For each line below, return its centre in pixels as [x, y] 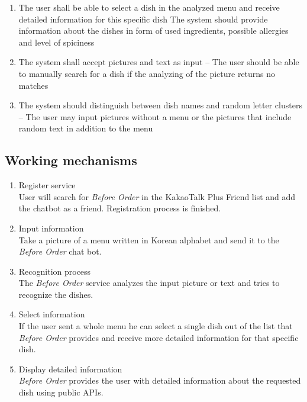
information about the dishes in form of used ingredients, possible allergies [153, 30]
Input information [51, 228]
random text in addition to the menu [86, 128]
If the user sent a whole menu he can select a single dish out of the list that [156, 326]
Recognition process [55, 271]
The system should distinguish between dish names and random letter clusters [160, 105]
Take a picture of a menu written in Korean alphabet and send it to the [149, 239]
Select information [52, 314]
